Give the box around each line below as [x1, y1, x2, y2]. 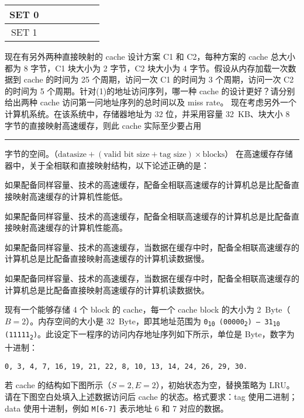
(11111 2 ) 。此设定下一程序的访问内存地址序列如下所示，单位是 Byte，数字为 [5, 328, 295, 341]
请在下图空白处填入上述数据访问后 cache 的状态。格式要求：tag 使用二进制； [5, 390, 298, 402]
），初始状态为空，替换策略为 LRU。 [156, 379, 295, 391]
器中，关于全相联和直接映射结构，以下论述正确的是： [5, 159, 209, 171]
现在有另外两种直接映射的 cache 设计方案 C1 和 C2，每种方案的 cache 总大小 [5, 50, 295, 62]
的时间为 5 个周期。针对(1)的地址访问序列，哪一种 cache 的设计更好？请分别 [5, 84, 295, 97]
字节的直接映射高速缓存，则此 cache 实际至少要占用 [5, 119, 202, 131]
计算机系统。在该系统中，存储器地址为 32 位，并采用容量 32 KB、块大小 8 [5, 107, 290, 119]
